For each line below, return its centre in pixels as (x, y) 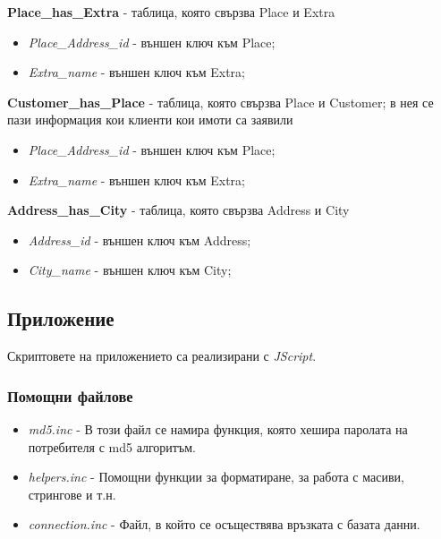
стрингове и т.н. (72, 494)
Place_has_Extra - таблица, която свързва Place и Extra (171, 12)
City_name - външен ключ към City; (130, 270)
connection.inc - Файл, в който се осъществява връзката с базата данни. (224, 524)
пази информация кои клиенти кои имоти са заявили (150, 120)
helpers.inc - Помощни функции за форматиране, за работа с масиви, (216, 477)
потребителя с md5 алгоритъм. (112, 446)
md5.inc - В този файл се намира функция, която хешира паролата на (218, 428)
